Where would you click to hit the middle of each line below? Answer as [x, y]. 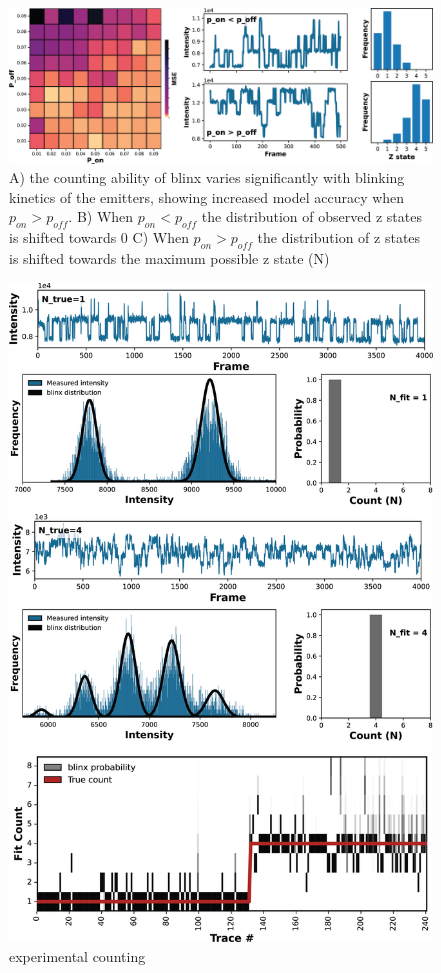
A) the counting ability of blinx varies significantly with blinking [207, 177]
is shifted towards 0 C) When [99, 237]
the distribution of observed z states [311, 216]
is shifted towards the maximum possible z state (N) [169, 258]
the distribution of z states [339, 237]
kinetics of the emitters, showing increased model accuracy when [207, 196]
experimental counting [77, 956]
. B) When [101, 216]
